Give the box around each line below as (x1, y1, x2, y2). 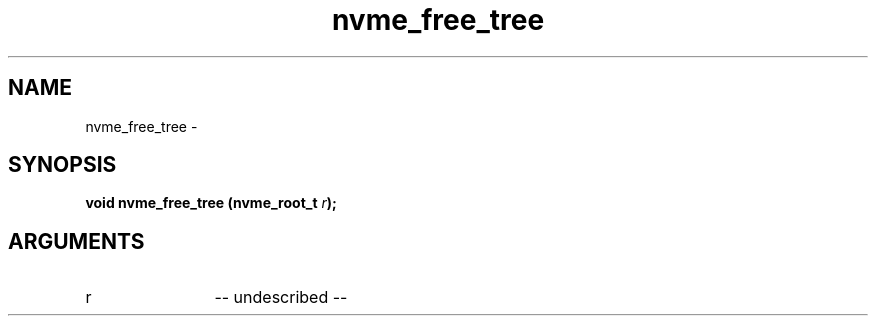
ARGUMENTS (8, 228, 145, 254)
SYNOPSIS (8, 152, 117, 178)
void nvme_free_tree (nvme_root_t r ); (85, 194, 337, 212)
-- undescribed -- (214, 287, 348, 308)
